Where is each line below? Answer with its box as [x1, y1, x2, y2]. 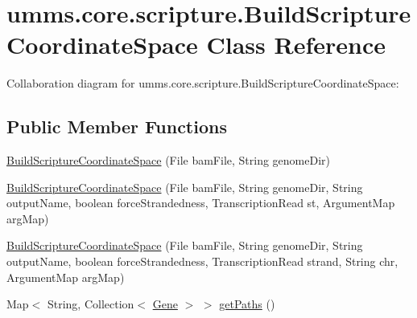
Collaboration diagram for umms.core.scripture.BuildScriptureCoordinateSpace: [6, 75, 399, 92]
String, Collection [47, 296, 134, 312]
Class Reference [206, 28, 386, 61]
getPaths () [219, 296, 275, 312]
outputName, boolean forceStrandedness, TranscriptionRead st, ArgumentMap [6, 194, 395, 211]
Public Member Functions [6, 114, 227, 139]
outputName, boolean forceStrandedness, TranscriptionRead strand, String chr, [6, 253, 398, 270]
